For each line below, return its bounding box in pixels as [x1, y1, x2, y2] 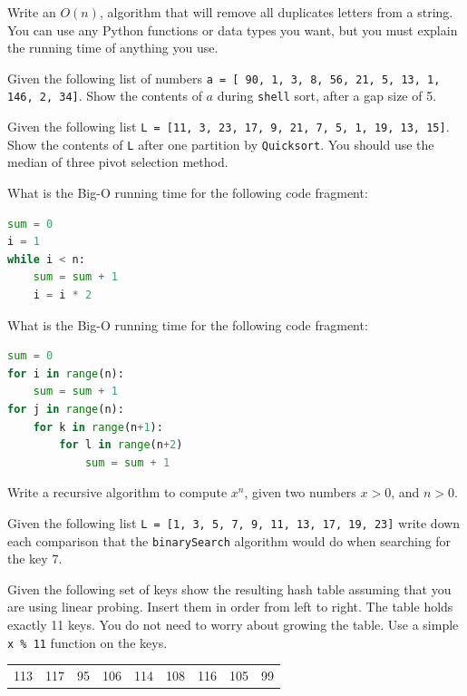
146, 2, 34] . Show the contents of [7, 86, 202, 105]
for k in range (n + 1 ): [33, 420, 163, 434]
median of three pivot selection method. [7, 152, 229, 172]
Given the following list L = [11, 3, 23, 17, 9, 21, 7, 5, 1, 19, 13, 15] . [7, 117, 450, 136]
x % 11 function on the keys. [7, 632, 168, 652]
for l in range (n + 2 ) [59, 438, 183, 452]
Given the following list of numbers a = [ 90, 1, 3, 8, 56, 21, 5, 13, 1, [7, 68, 441, 87]
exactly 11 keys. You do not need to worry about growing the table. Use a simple [7, 615, 459, 633]
